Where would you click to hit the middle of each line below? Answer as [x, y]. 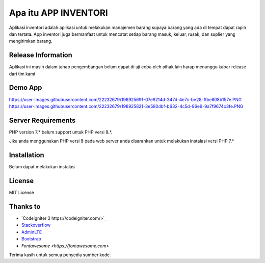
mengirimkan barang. [31, 41]
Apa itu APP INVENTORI [58, 13]
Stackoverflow [36, 225]
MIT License [22, 193]
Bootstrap [31, 239]
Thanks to [25, 206]
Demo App [26, 88]
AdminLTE [32, 232]
